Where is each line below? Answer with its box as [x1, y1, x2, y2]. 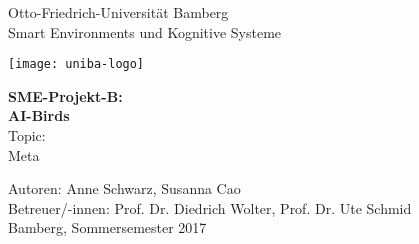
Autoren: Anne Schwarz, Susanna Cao [8, 178, 241, 199]
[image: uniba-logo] [8, 57, 145, 72]
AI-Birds [8, 105, 70, 126]
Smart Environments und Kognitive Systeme [8, 21, 282, 42]
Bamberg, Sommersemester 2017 [8, 217, 207, 238]
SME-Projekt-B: [8, 85, 123, 106]
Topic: [8, 125, 46, 146]
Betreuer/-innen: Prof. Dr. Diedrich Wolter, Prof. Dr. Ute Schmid [8, 197, 412, 218]
